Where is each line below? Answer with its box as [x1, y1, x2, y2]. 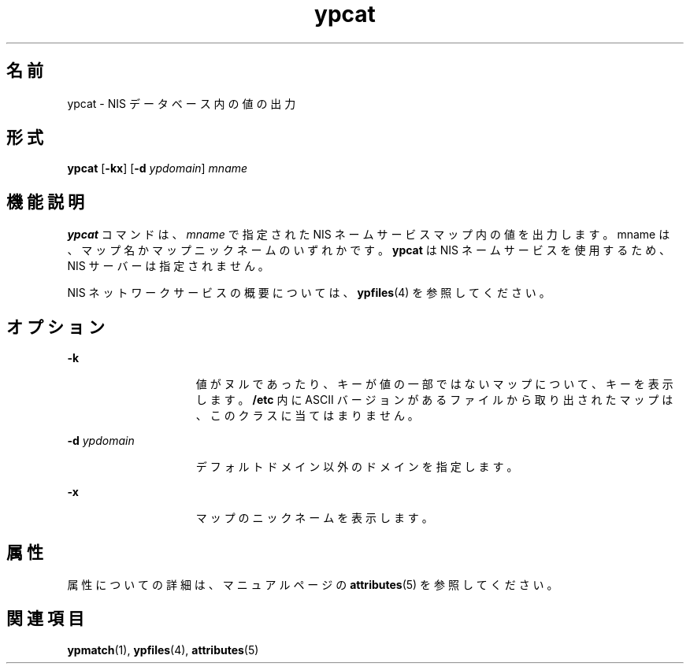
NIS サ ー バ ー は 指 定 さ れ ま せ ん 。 [67, 259, 269, 273]
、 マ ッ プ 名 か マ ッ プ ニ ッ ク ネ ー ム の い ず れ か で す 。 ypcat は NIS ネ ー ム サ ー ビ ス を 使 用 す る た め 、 [67, 243, 671, 257]
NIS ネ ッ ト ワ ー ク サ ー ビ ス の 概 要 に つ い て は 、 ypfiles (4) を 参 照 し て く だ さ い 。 [67, 286, 551, 300]
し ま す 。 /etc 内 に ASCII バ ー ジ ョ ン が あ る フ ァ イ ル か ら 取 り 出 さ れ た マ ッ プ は [195, 393, 673, 407]
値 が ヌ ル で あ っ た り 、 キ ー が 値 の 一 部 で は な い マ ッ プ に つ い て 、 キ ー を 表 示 [195, 377, 673, 391]
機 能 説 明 [6, 191, 84, 212]
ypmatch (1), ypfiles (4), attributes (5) [67, 642, 259, 657]
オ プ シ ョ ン [6, 316, 105, 337]
